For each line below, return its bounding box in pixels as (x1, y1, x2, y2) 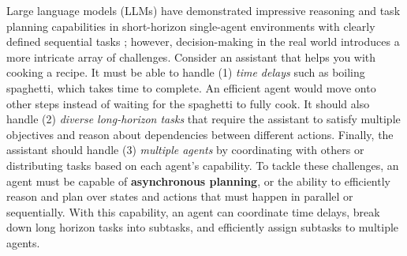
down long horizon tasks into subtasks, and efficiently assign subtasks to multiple (6, 219, 399, 235)
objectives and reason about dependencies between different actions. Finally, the (6, 126, 394, 142)
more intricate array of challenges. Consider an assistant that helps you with (6, 48, 376, 65)
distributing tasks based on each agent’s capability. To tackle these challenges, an (6, 156, 399, 173)
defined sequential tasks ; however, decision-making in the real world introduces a (6, 33, 400, 50)
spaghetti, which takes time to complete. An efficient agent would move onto (6, 79, 376, 96)
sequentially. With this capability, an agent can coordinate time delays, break (6, 203, 380, 220)
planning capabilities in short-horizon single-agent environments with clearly (6, 17, 375, 34)
